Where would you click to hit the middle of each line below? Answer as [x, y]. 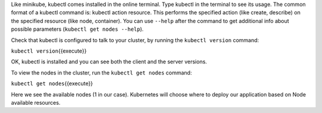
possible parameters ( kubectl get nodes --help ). [78, 29]
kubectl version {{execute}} [49, 51]
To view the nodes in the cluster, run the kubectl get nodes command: [101, 72]
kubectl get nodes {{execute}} [52, 83]
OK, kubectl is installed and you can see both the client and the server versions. [109, 62]
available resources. [36, 102]
